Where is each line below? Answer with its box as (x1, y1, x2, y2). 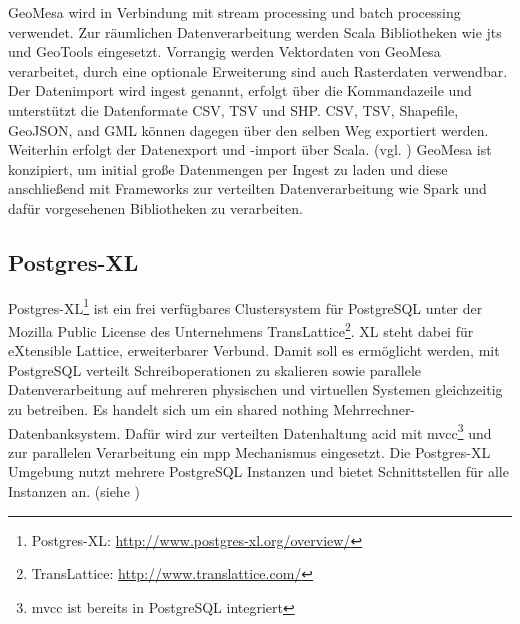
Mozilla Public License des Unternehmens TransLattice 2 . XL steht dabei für (8, 317, 474, 341)
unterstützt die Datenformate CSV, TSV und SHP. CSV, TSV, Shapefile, (8, 99, 459, 120)
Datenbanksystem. (8, 422, 121, 443)
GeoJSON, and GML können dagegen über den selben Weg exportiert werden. (8, 119, 489, 140)
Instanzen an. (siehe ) (8, 481, 140, 502)
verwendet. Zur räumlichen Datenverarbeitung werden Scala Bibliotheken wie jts (8, 21, 502, 42)
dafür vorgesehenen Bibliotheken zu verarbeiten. (8, 197, 303, 218)
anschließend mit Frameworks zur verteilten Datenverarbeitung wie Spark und (8, 178, 487, 199)
